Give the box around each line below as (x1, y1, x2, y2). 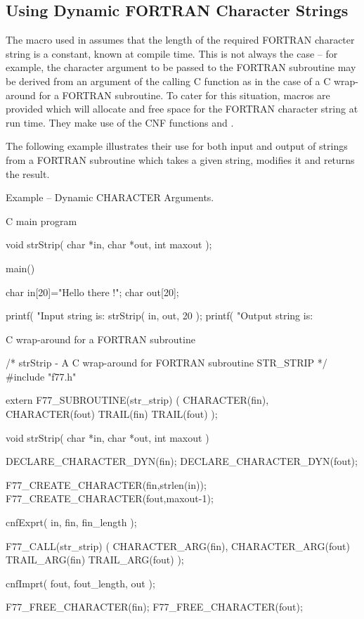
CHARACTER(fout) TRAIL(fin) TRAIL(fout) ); (6, 407, 218, 421)
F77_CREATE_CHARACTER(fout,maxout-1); (6, 491, 214, 506)
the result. (6, 166, 50, 181)
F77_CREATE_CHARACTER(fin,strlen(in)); (6, 477, 207, 492)
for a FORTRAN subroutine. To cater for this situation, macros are (39, 87, 330, 102)
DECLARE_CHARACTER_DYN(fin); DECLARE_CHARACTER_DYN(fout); (6, 454, 358, 468)
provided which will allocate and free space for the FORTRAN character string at (6, 101, 358, 116)
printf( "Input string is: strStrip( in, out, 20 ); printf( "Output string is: (6, 308, 313, 323)
